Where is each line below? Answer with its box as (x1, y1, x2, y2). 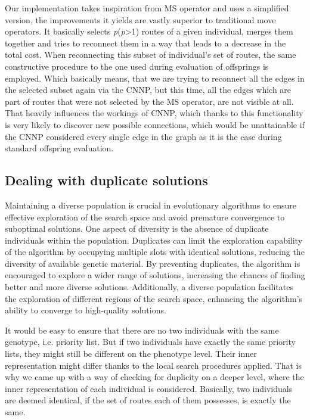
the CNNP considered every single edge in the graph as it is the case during (5, 130, 282, 142)
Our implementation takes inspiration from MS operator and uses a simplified (5, 2, 289, 14)
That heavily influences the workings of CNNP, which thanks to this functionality (5, 107, 303, 119)
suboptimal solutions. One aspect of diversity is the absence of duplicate (5, 222, 269, 235)
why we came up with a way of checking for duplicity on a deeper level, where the (5, 371, 304, 383)
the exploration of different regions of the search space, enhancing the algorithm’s (5, 292, 303, 304)
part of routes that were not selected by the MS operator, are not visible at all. (5, 95, 294, 107)
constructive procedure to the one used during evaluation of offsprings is (5, 60, 269, 72)
